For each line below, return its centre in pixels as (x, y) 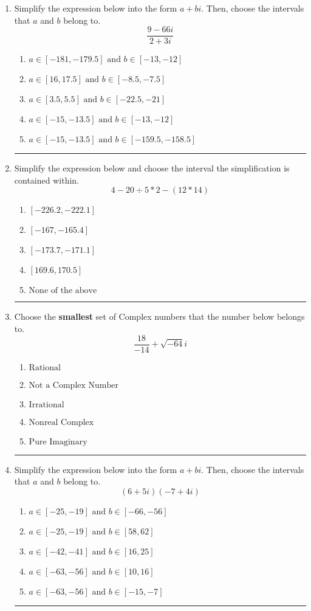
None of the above (63, 291)
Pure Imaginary (58, 442)
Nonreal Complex (61, 422)
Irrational (46, 405)
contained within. (46, 180)
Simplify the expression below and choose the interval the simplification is (152, 168)
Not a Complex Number (73, 385)
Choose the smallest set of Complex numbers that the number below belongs (159, 316)
